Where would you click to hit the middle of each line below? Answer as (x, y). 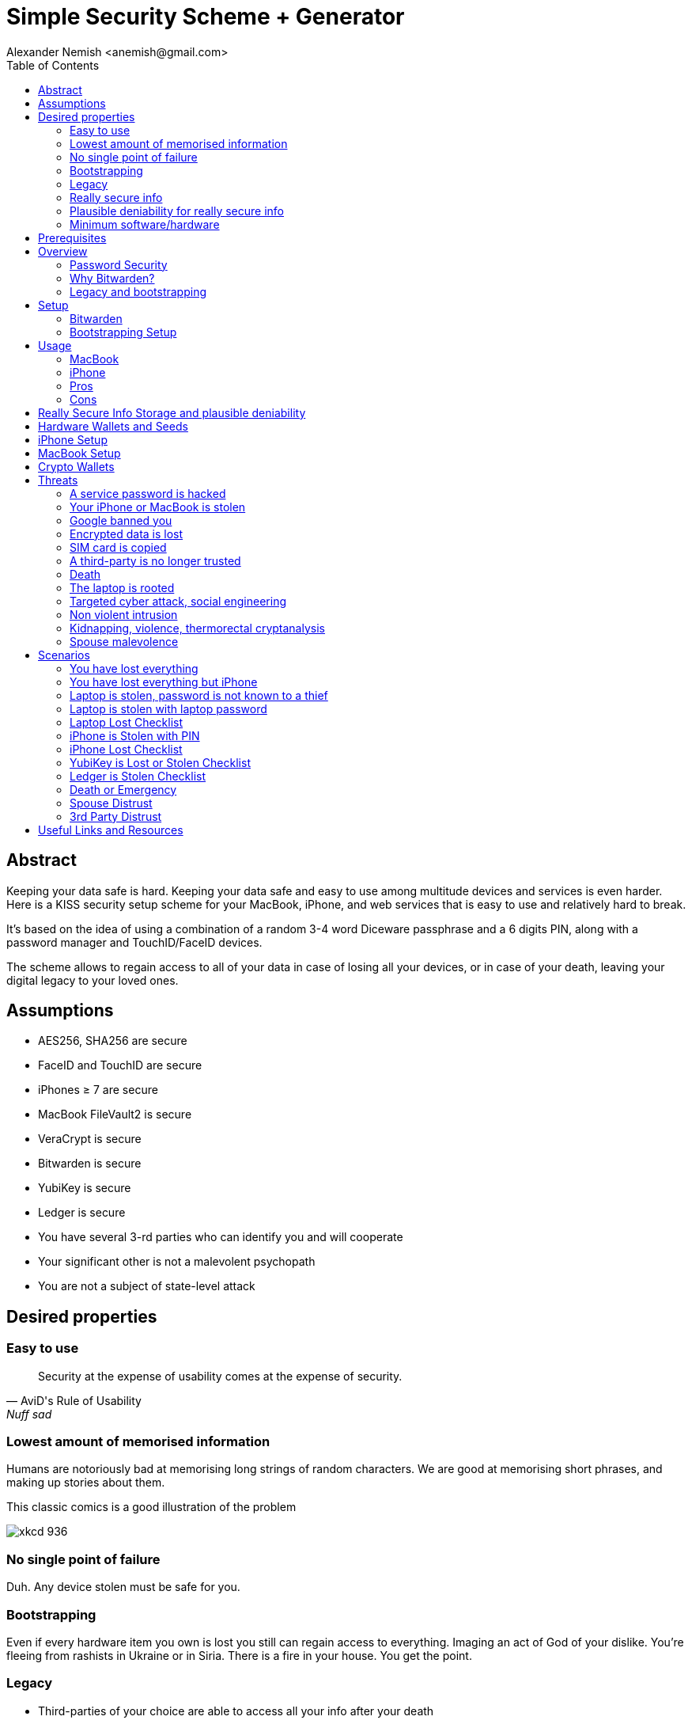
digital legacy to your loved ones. (93, 980)
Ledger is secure (82, 1213)
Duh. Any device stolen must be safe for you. (123, 1587)
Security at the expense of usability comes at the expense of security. (220, 1376)
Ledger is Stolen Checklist (138, 776)
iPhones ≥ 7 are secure (98, 1090)
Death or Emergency (123, 789)
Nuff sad (29, 1414)
